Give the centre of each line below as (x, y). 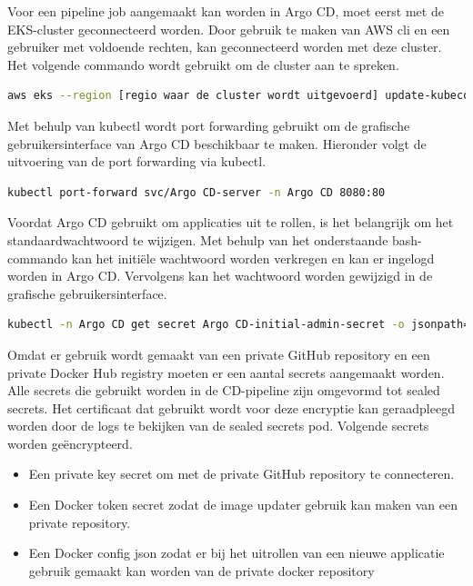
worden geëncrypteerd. (70, 443)
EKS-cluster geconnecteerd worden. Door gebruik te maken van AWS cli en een (229, 29)
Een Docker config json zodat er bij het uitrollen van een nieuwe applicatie (236, 553)
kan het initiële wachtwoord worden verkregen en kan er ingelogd (253, 258)
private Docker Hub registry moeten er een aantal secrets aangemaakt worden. (226, 372)
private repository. (80, 522)
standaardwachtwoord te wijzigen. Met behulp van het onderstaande (198, 239)
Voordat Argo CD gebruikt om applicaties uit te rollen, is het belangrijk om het (231, 222)
